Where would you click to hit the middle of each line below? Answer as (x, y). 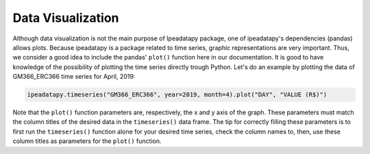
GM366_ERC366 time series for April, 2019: (74, 77)
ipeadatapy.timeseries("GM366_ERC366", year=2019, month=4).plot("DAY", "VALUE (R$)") (177, 95)
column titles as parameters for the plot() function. (87, 141)
